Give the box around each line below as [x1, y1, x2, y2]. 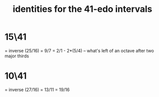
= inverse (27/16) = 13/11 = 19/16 [4, 87, 70, 93]
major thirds [4, 53, 29, 59]
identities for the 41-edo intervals [12, 3, 153, 15]
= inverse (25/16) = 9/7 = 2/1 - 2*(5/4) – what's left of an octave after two [4, 48, 154, 53]
